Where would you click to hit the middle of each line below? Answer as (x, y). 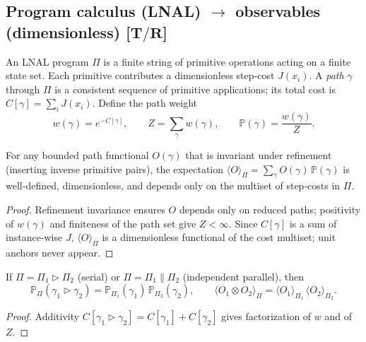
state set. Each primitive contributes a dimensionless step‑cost (140, 75)
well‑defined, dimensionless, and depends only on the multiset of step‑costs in (173, 185)
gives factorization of (266, 316)
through (23, 89)
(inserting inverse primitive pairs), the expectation (115, 169)
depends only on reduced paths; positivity (270, 210)
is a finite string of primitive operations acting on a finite (227, 61)
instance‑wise (34, 237)
